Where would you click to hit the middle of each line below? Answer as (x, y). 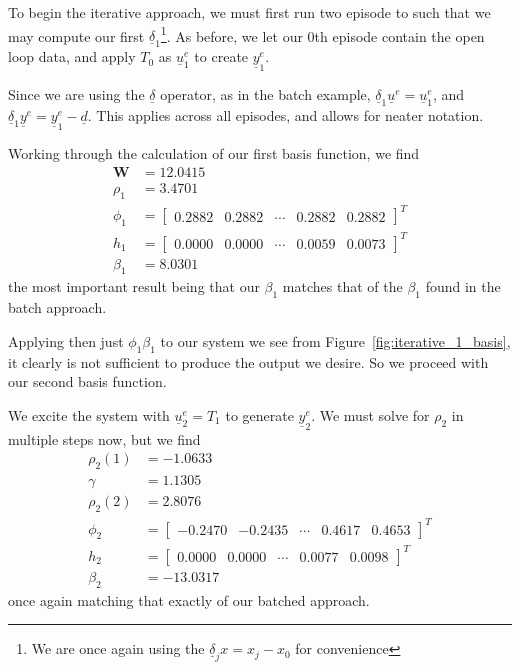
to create (221, 56)
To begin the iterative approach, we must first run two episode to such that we (249, 12)
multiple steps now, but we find (104, 438)
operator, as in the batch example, (265, 94)
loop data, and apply (72, 56)
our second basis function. (87, 381)
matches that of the (342, 286)
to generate (259, 414)
